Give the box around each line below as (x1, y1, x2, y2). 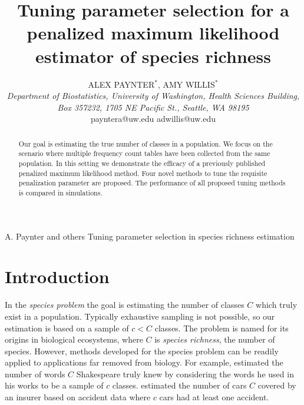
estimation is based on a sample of (5, 321, 129, 334)
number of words (5, 367, 65, 380)
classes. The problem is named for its (154, 321, 289, 334)
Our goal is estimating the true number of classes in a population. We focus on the (18, 138, 273, 148)
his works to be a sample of (5, 379, 104, 391)
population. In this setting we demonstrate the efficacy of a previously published (18, 158, 266, 168)
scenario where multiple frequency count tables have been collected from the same (18, 148, 270, 158)
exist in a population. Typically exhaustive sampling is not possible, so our (5, 310, 275, 322)
